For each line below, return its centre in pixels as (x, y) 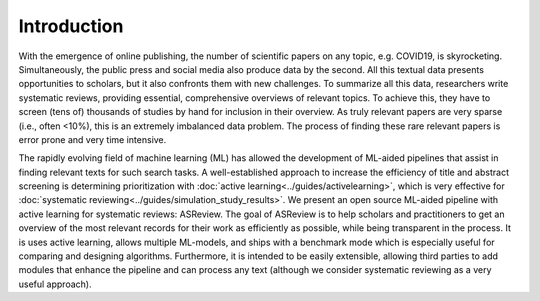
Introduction (71, 26)
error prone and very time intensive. (92, 139)
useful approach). (55, 284)
